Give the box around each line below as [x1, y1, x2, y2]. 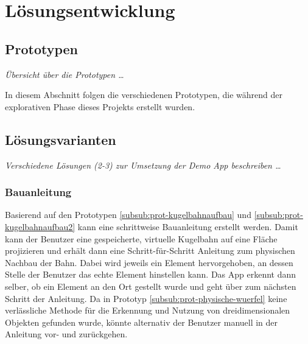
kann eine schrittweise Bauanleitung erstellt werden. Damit [77, 220, 298, 233]
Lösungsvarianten [5, 130, 116, 149]
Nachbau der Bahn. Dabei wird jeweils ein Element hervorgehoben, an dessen [5, 256, 293, 269]
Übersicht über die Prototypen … [5, 68, 124, 80]
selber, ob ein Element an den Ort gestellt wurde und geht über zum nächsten [5, 279, 296, 292]
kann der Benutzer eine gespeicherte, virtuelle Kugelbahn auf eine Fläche [5, 232, 278, 245]
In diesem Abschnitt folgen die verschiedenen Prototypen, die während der [5, 88, 282, 101]
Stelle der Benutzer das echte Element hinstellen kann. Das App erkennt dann [5, 268, 296, 281]
